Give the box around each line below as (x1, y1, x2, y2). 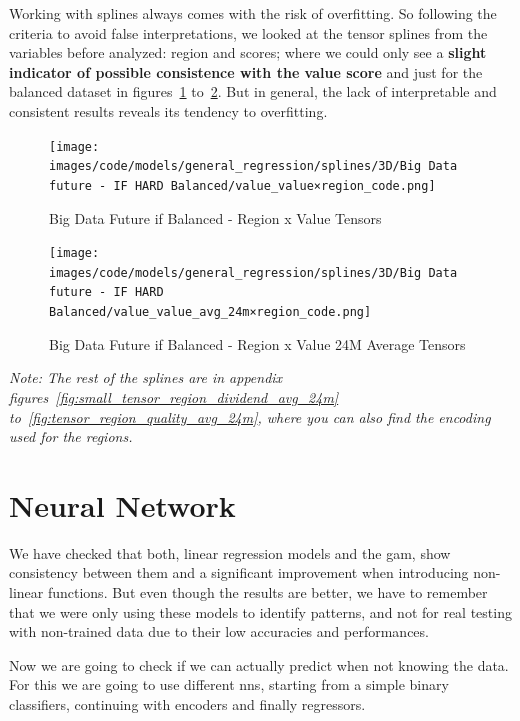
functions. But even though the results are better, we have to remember (47, 582, 488, 603)
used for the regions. (9, 426, 133, 447)
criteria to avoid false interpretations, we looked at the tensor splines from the (9, 22, 488, 43)
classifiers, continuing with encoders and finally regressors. (9, 694, 366, 714)
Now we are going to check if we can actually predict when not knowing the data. (9, 654, 509, 675)
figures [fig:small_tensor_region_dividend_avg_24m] (9, 386, 339, 407)
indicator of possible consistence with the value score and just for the (9, 61, 483, 82)
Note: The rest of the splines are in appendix (9, 367, 283, 388)
